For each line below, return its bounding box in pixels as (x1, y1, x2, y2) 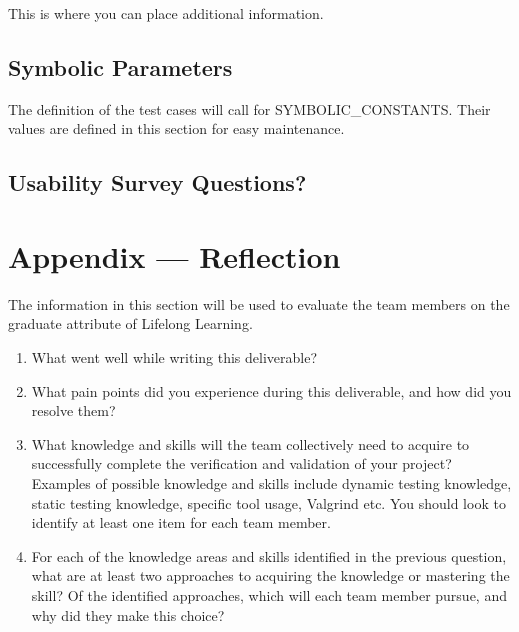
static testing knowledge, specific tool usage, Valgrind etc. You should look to (31, 492, 506, 513)
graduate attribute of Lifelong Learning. (8, 313, 253, 334)
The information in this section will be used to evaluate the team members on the (8, 293, 510, 314)
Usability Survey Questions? (8, 167, 307, 198)
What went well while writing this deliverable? (31, 347, 318, 368)
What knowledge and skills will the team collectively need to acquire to (31, 433, 470, 454)
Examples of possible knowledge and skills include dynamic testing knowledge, (31, 473, 512, 494)
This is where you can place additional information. (8, 3, 324, 23)
